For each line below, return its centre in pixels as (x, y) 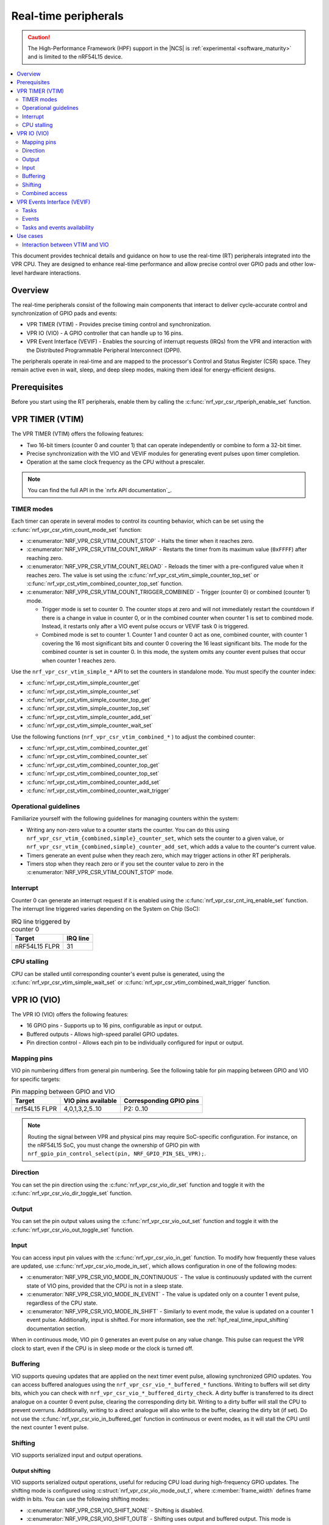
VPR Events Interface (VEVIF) (54, 202)
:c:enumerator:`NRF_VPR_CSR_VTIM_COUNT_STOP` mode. (100, 872)
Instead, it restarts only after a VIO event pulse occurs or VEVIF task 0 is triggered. (145, 626)
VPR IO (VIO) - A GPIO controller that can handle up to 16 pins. (105, 333)
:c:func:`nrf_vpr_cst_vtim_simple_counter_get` (84, 683)
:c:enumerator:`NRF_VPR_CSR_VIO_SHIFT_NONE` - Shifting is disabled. (115, 1510)
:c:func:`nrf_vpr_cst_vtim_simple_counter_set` (83, 691)
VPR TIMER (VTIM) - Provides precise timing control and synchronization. (119, 325)
